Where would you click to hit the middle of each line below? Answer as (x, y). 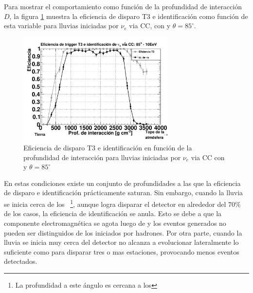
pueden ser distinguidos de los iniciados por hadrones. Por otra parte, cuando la (123, 232)
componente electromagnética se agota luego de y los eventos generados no (115, 223)
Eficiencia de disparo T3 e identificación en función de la (108, 148)
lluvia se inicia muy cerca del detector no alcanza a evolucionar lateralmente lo (121, 242)
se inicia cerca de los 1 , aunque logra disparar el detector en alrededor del (115, 203)
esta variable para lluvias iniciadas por (61, 26)
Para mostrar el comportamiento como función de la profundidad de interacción (123, 6)
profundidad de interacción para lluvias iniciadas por (102, 157)
